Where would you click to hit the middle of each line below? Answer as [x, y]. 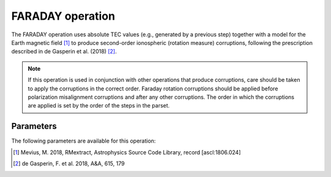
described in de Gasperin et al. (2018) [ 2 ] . [64, 52]
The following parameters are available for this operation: [84, 141]
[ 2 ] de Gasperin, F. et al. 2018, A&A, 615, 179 [69, 163]
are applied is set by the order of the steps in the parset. [99, 106]
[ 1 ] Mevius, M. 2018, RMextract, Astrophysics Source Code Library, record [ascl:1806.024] [127, 152]
